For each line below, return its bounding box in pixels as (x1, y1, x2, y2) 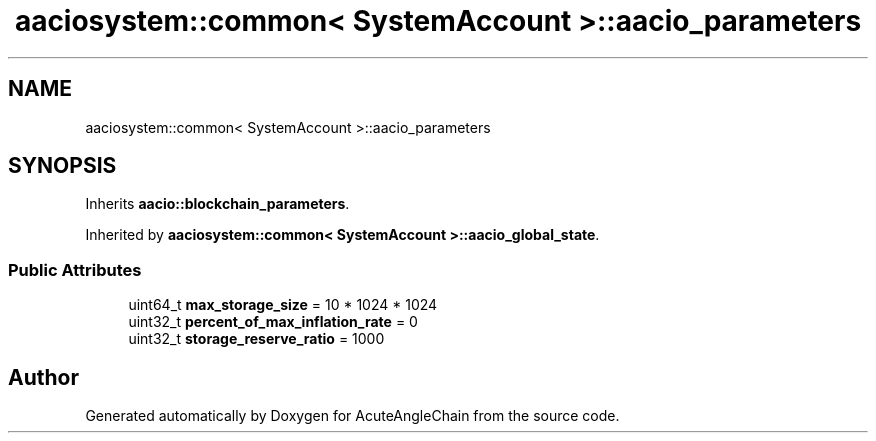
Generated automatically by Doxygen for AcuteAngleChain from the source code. (85, 407, 620, 425)
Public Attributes (8, 259, 142, 280)
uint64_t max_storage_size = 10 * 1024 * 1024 (128, 296, 438, 314)
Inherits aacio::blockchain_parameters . (85, 195, 350, 213)
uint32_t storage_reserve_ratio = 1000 (128, 330, 385, 348)
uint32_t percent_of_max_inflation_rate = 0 (128, 313, 418, 331)
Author (8, 364, 79, 390)
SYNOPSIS (8, 153, 117, 179)
